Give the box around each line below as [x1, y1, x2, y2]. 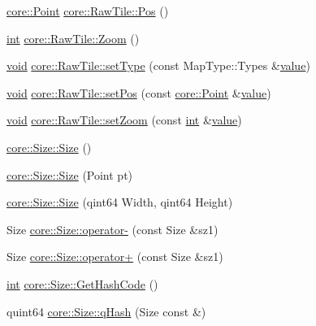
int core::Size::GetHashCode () [6, 275, 158, 292]
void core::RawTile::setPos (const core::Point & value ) [6, 84, 271, 101]
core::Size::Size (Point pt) [6, 166, 133, 183]
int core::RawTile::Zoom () [6, 29, 140, 46]
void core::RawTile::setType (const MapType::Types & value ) [6, 57, 310, 74]
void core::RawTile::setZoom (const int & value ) [6, 111, 242, 128]
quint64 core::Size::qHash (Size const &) [6, 302, 206, 319]
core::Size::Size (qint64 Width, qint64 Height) [6, 193, 233, 211]
